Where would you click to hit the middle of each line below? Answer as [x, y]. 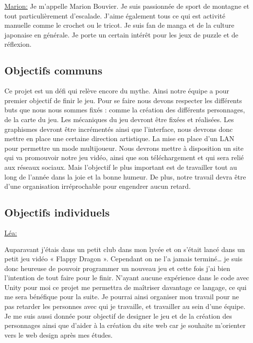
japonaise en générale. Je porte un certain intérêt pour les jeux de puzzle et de [121, 34]
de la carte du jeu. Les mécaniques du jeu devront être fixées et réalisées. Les [119, 119]
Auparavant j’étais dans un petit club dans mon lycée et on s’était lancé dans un [125, 249]
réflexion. [18, 44]
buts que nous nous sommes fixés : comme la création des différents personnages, [125, 110]
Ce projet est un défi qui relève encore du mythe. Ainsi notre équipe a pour [117, 91]
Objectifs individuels [57, 212]
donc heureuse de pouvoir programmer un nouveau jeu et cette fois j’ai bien [117, 268]
